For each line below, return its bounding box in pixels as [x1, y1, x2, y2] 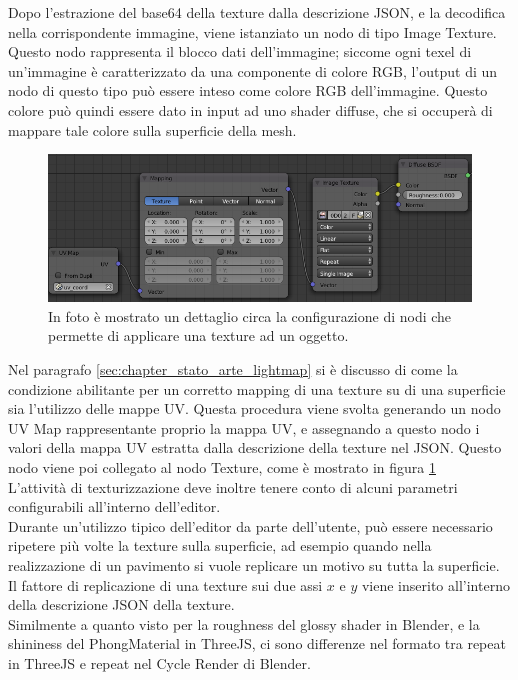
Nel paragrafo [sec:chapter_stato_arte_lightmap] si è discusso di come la [8, 359, 458, 380]
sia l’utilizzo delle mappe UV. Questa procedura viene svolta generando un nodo [8, 398, 501, 419]
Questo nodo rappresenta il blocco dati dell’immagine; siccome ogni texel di [8, 41, 472, 62]
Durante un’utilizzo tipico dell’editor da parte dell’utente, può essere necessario [8, 515, 493, 536]
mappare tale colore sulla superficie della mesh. [8, 119, 297, 140]
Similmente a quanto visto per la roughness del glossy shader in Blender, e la [8, 613, 480, 634]
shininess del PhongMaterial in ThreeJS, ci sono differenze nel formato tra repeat [8, 633, 506, 654]
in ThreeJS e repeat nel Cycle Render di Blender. [8, 652, 311, 673]
